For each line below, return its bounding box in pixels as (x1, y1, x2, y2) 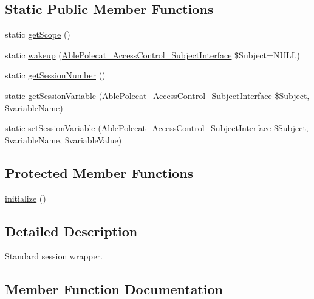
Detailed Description (5, 221, 138, 240)
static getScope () (5, 28, 70, 41)
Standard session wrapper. (5, 250, 103, 263)
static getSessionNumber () (5, 69, 106, 81)
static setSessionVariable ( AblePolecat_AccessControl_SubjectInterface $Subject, (5, 122, 309, 134)
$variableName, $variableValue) (5, 133, 122, 146)
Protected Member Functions (5, 163, 194, 182)
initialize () (5, 191, 46, 204)
